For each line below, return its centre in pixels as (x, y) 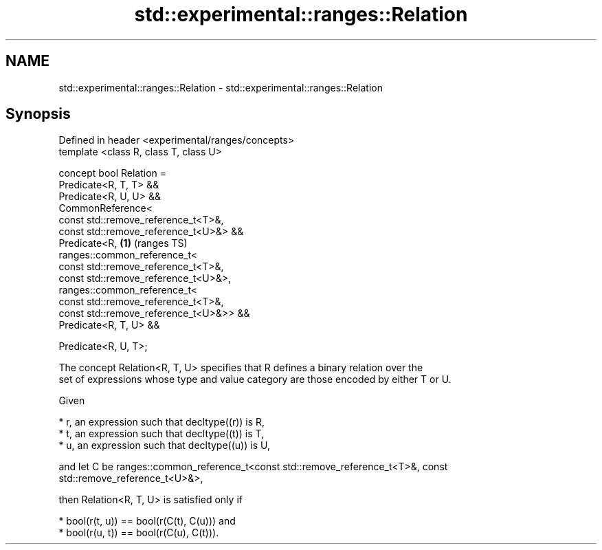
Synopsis (38, 114)
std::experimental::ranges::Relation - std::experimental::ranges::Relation (221, 87)
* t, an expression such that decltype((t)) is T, (161, 434)
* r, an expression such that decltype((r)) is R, (162, 422)
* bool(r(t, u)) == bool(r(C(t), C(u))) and (147, 521)
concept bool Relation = (113, 173)
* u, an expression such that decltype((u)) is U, (164, 445)
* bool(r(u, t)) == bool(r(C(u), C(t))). (139, 533)
